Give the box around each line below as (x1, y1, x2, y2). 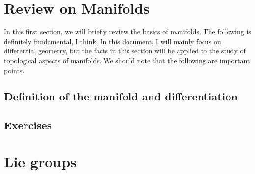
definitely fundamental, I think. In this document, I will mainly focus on (4, 36, 221, 46)
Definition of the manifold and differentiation (4, 89, 238, 104)
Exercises (4, 118, 52, 133)
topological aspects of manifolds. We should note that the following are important (4, 55, 250, 65)
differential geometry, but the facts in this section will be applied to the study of (4, 46, 246, 56)
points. (4, 65, 25, 75)
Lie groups (4, 151, 76, 171)
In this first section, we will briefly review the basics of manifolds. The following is (4, 26, 251, 37)
